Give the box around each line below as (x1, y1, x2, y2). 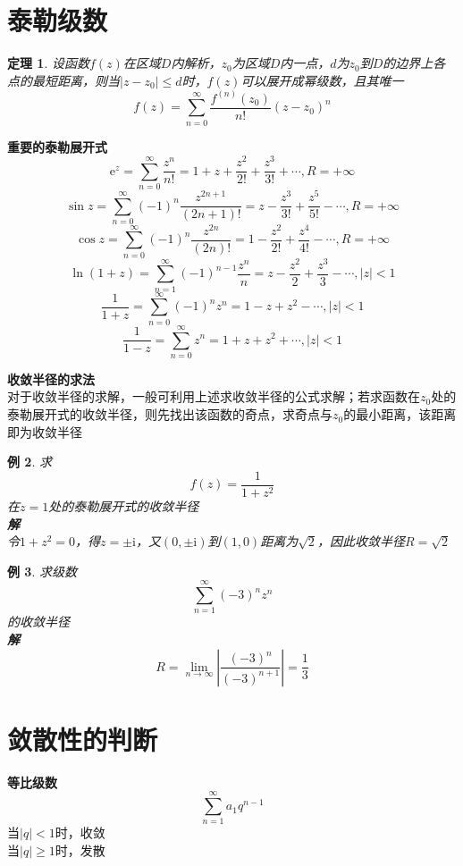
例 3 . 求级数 (7, 561, 77, 580)
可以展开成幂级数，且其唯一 (240, 71, 404, 89)
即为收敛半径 (7, 422, 82, 441)
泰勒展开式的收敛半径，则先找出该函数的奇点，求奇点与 (7, 405, 333, 424)
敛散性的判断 (7, 720, 158, 757)
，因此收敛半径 (316, 532, 405, 551)
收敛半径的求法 (7, 369, 95, 388)
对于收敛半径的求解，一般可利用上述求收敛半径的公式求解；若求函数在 (7, 387, 420, 406)
